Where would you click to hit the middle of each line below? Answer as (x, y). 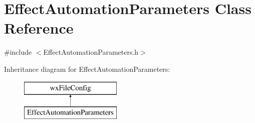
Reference (39, 28)
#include (18, 52)
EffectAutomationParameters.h (91, 52)
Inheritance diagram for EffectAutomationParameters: (87, 69)
